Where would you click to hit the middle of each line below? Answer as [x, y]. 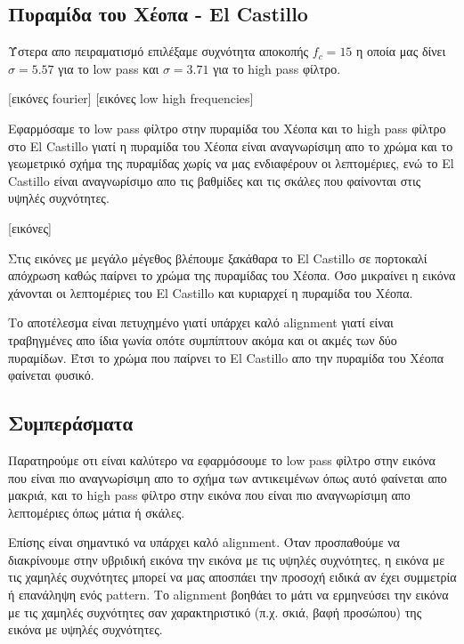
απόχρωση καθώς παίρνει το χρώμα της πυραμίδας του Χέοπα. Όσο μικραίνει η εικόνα [232, 275]
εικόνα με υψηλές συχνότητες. [85, 629]
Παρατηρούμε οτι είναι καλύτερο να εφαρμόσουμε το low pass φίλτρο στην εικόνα [222, 459]
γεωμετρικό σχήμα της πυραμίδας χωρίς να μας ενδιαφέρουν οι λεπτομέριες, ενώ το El [231, 163]
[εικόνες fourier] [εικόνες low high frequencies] [131, 98]
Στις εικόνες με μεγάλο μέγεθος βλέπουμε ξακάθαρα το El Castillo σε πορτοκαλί [218, 258]
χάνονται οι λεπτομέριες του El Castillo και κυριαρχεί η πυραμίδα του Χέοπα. [211, 292]
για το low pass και [109, 68]
